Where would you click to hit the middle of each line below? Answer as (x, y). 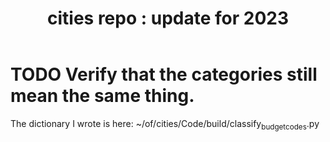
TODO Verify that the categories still (164, 74)
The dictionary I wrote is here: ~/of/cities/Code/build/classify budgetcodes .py (165, 124)
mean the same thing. (102, 96)
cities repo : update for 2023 (168, 18)
